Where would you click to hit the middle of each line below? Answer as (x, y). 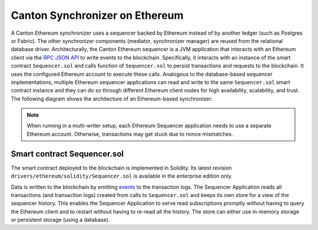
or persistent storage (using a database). (60, 220)
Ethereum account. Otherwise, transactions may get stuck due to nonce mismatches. (130, 134)
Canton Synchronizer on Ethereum (97, 15)
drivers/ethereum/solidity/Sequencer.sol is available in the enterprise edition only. (122, 176)
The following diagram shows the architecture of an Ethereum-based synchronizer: (112, 99)
